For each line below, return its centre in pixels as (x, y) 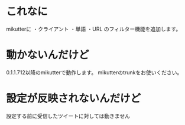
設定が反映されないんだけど (74, 99)
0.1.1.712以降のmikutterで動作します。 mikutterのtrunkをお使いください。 (94, 72)
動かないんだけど (48, 55)
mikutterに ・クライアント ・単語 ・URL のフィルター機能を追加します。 (94, 29)
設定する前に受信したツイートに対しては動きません (68, 116)
